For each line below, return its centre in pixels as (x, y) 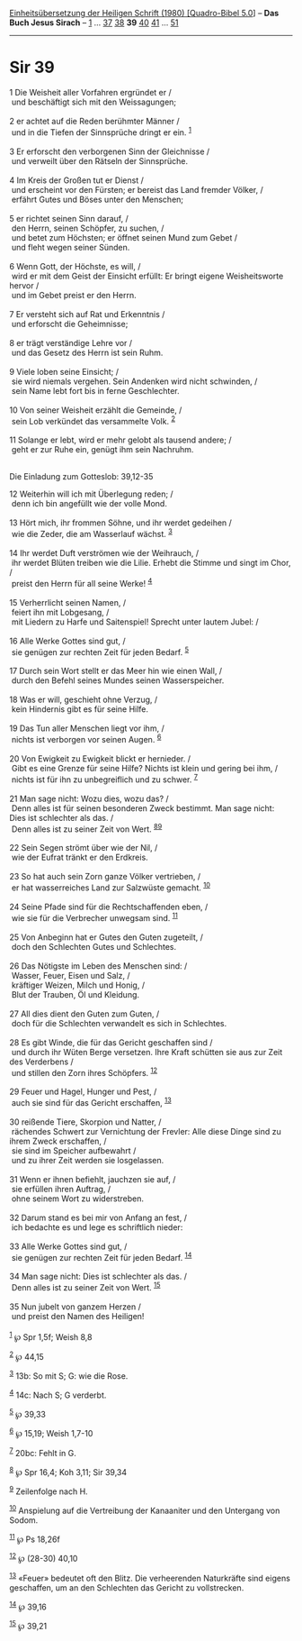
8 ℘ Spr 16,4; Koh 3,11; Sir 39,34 (68, 1471)
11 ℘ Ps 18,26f (35, 1538)
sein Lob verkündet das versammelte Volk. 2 (93, 420)
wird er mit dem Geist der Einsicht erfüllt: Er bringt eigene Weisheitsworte (147, 276)
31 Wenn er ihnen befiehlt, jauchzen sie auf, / (93, 1179)
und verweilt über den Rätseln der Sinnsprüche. (100, 160)
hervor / (24, 285)
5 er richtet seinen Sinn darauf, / (69, 218)
